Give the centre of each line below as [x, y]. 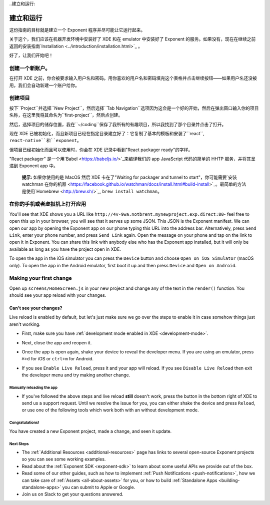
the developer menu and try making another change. [76, 375]
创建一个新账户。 [30, 68]
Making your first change [40, 278]
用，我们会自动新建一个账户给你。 [44, 85]
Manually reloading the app [33, 387]
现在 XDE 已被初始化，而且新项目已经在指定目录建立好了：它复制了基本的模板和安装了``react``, [107, 133]
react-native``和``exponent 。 [45, 141]
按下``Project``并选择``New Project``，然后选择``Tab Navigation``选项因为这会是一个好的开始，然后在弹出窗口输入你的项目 [134, 108]
